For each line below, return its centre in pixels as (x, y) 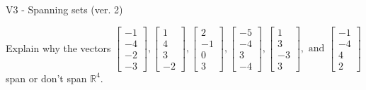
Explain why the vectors (58, 47)
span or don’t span (46, 78)
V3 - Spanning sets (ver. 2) (64, 9)
